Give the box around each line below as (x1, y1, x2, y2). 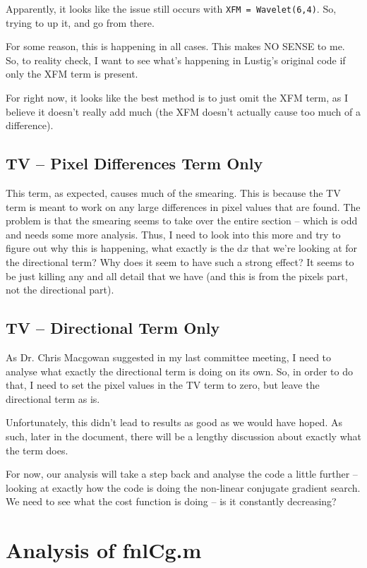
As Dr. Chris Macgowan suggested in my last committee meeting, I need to (6, 349, 332, 364)
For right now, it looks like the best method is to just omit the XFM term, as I (6, 90, 349, 105)
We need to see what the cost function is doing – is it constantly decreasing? (6, 494, 337, 509)
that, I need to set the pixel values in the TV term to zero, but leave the (6, 377, 320, 392)
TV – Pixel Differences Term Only (6, 152, 263, 174)
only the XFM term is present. (6, 66, 138, 81)
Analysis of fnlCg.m (6, 536, 202, 564)
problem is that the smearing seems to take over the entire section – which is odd (6, 213, 358, 228)
